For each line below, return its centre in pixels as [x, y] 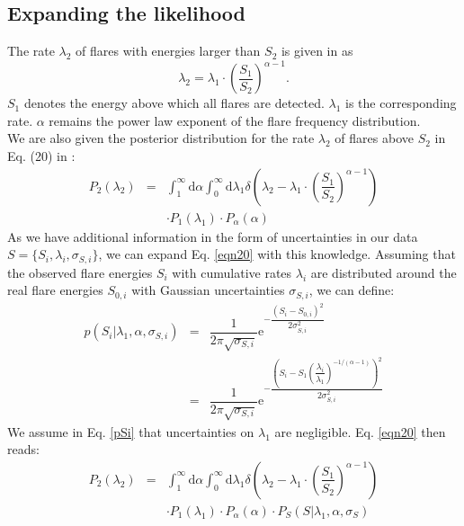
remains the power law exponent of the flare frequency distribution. [235, 120]
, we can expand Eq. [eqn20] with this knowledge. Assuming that [277, 254]
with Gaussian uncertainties [208, 290]
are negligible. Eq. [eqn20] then [360, 431]
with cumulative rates [232, 272]
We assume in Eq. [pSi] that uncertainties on [131, 431]
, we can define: [352, 290]
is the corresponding [401, 103]
